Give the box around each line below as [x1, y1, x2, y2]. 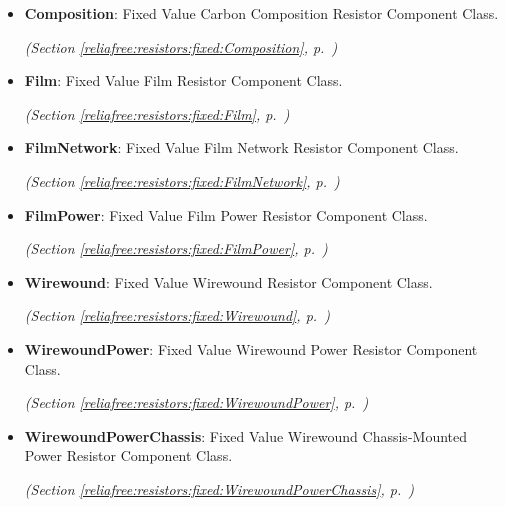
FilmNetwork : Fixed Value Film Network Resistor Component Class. [24, 137, 459, 158]
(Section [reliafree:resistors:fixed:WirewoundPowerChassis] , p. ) [24, 478, 415, 499]
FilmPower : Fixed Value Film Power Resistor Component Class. [24, 204, 428, 225]
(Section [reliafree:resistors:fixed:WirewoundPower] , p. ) [24, 392, 369, 413]
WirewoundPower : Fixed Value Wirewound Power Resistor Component [24, 338, 478, 359]
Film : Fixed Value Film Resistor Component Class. [24, 70, 343, 91]
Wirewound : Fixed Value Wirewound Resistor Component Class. [24, 271, 433, 292]
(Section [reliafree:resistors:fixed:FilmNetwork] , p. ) [24, 170, 340, 191]
